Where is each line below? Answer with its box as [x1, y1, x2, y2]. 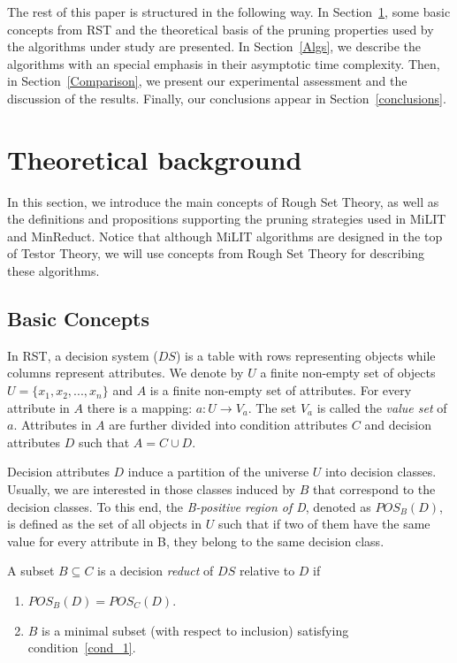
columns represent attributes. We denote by [7, 363, 244, 382]
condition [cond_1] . [27, 638, 136, 657]
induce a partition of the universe [127, 462, 309, 481]
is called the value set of [316, 398, 447, 416]
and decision [364, 415, 431, 434]
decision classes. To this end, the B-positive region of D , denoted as [7, 497, 371, 515]
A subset [7, 561, 55, 580]
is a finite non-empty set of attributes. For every [149, 381, 412, 400]
